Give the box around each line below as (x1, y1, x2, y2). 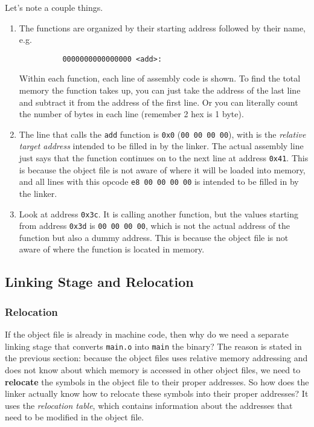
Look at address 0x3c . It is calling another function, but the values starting (19, 207, 298, 220)
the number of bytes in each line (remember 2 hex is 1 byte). (19, 108, 244, 120)
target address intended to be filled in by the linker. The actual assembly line (19, 140, 304, 152)
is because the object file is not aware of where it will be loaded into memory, (19, 163, 306, 176)
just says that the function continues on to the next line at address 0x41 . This (19, 152, 309, 164)
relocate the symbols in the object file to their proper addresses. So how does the (5, 375, 309, 388)
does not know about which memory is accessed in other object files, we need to (5, 363, 301, 376)
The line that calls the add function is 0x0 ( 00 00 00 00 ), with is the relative (19, 127, 306, 140)
